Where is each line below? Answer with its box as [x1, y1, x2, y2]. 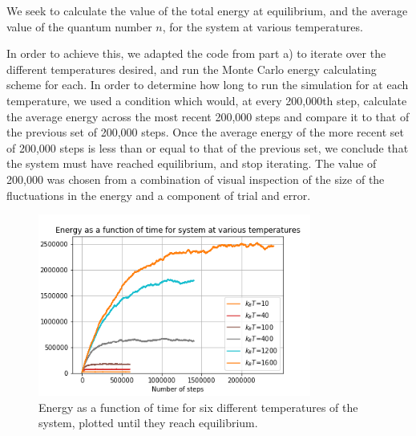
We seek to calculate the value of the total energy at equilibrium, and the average [6, 2, 408, 18]
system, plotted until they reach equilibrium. [38, 414, 258, 431]
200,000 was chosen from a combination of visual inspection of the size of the [6, 170, 385, 187]
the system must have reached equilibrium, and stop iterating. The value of [6, 155, 377, 172]
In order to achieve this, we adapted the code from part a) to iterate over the [6, 45, 386, 62]
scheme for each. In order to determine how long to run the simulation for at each [6, 76, 409, 93]
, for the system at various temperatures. [162, 18, 363, 35]
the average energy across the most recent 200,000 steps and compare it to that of [6, 108, 410, 124]
